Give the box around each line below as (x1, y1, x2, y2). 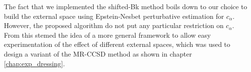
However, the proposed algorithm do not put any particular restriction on (4, 20, 224, 30)
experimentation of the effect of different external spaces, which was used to (4, 39, 231, 49)
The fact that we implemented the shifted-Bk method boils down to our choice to (4, 1, 247, 11)
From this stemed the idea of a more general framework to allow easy (4, 29, 211, 40)
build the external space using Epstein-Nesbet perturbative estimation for (4, 11, 224, 21)
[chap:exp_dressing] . (4, 58, 65, 68)
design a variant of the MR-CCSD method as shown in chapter (4, 48, 192, 58)
